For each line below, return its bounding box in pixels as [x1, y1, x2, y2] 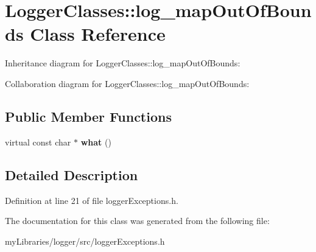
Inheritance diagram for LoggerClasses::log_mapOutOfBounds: [5, 57, 241, 69]
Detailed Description [5, 165, 138, 184]
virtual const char [5, 135, 71, 148]
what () [80, 135, 111, 148]
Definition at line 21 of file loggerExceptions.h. [5, 194, 178, 206]
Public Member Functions [5, 107, 172, 125]
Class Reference [30, 21, 166, 46]
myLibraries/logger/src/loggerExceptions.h [5, 234, 165, 247]
